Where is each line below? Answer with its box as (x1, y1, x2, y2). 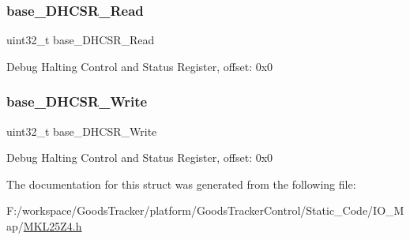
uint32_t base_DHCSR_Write (6, 122, 157, 139)
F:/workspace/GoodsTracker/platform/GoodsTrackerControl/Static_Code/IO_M (6, 202, 404, 219)
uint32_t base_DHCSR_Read (6, 32, 155, 48)
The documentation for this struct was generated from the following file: (6, 175, 356, 192)
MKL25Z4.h (23, 218, 82, 234)
